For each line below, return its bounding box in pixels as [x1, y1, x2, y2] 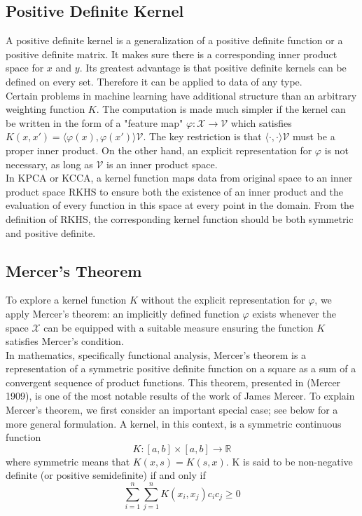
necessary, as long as [6, 156, 93, 171]
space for [6, 60, 44, 75]
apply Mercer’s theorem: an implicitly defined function [6, 306, 239, 320]
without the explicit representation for [141, 292, 305, 307]
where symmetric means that [6, 454, 130, 468]
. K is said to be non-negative [225, 454, 353, 468]
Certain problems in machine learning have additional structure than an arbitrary [6, 88, 357, 102]
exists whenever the [252, 306, 336, 320]
